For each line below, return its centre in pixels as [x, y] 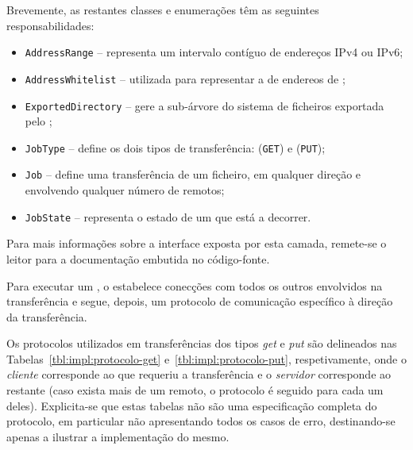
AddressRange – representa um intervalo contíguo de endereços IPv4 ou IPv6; [214, 52]
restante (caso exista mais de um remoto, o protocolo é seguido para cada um [195, 390]
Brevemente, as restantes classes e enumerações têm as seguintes [163, 10]
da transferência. [47, 316]
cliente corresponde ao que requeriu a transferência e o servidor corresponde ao [199, 374]
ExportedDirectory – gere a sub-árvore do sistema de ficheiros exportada [205, 105]
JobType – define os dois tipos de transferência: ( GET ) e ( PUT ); [175, 147]
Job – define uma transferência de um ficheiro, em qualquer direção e [193, 174]
